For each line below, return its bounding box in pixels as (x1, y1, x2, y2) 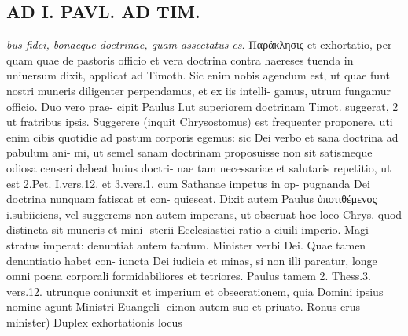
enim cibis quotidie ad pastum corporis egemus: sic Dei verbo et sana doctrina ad (6, 128, 399, 145)
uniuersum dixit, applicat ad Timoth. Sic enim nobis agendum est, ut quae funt (6, 67, 390, 83)
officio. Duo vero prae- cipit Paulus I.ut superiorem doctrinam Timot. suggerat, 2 (6, 98, 399, 114)
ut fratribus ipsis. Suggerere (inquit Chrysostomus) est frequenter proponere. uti (6, 113, 393, 130)
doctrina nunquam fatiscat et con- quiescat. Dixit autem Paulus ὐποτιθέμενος (6, 190, 377, 207)
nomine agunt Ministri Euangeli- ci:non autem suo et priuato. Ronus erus (6, 298, 361, 315)
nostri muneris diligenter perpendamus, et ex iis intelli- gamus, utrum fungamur (6, 82, 391, 98)
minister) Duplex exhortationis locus (6, 313, 182, 330)
